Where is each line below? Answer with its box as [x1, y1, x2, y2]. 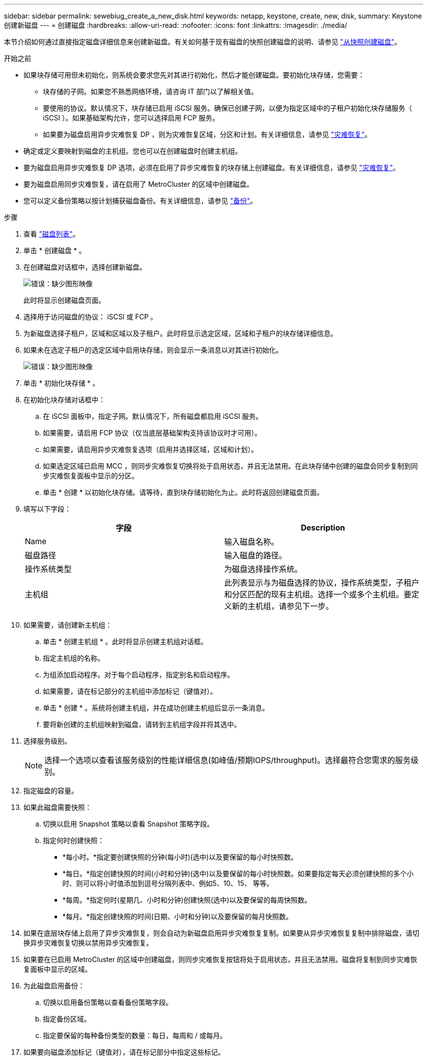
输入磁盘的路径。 [224, 550, 287, 560]
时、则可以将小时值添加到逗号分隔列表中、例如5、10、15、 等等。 [62, 879, 273, 887]
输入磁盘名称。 [224, 537, 279, 547]
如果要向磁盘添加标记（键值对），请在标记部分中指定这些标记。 [23, 1048, 225, 1056]
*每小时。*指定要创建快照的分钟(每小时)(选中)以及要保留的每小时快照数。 [62, 853, 298, 861]
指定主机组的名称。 [43, 654, 104, 662]
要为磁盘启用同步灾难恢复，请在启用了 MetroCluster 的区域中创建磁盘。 [23, 180, 253, 188]
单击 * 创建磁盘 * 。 [23, 246, 86, 255]
